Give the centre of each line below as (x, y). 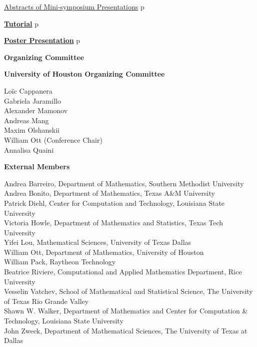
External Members (37, 166)
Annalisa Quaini (29, 149)
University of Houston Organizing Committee (84, 74)
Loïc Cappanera (28, 90)
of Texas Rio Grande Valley (46, 301)
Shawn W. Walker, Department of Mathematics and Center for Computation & (126, 311)
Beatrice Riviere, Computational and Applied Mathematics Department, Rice (123, 272)
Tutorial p (21, 23)
